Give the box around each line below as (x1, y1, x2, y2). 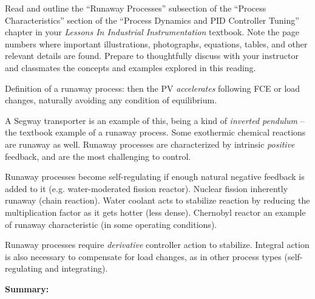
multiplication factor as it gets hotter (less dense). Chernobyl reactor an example (5, 205, 306, 218)
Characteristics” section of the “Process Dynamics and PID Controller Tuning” (5, 13, 299, 26)
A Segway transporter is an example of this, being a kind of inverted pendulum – (5, 114, 305, 126)
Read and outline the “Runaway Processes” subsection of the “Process (5, 2, 266, 14)
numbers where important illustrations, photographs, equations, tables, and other (5, 37, 308, 50)
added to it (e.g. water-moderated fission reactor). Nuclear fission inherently (5, 182, 288, 194)
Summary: (5, 282, 49, 295)
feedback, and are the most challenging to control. (5, 149, 191, 162)
